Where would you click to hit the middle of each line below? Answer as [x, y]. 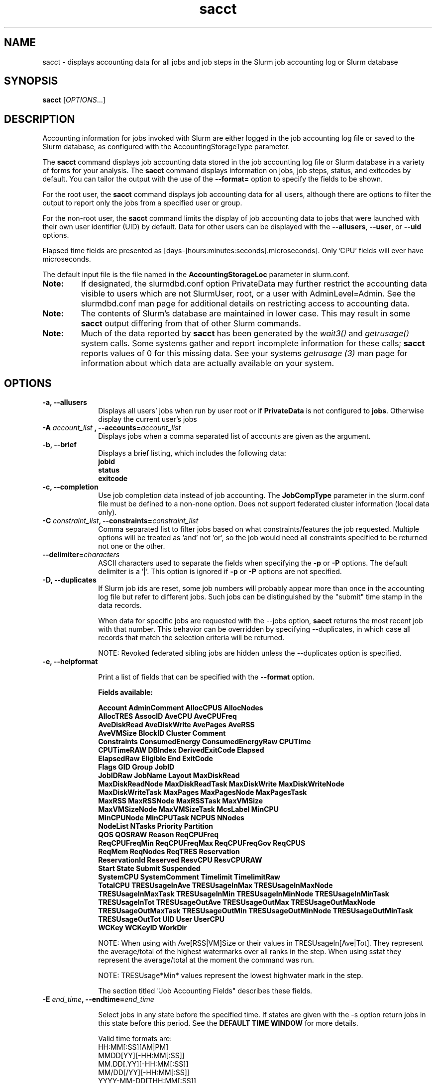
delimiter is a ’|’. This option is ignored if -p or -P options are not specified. [220, 572]
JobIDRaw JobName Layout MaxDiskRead [169, 776]
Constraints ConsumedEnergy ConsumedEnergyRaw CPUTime [205, 742]
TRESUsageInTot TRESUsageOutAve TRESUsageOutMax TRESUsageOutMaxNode [237, 902]
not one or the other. [132, 546]
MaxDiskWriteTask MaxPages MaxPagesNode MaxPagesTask [203, 792]
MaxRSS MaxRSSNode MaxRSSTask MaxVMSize [181, 801]
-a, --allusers [65, 402]
